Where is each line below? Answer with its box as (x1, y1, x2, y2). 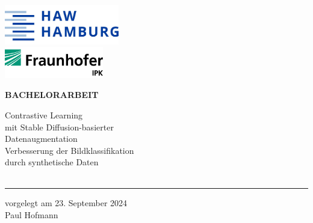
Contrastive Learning (5, 108, 83, 121)
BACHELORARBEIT (5, 88, 99, 101)
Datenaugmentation (5, 132, 78, 145)
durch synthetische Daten (5, 156, 99, 168)
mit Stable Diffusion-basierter (5, 120, 114, 133)
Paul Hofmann (5, 209, 58, 221)
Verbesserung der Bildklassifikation (5, 144, 134, 156)
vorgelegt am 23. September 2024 (5, 197, 128, 209)
